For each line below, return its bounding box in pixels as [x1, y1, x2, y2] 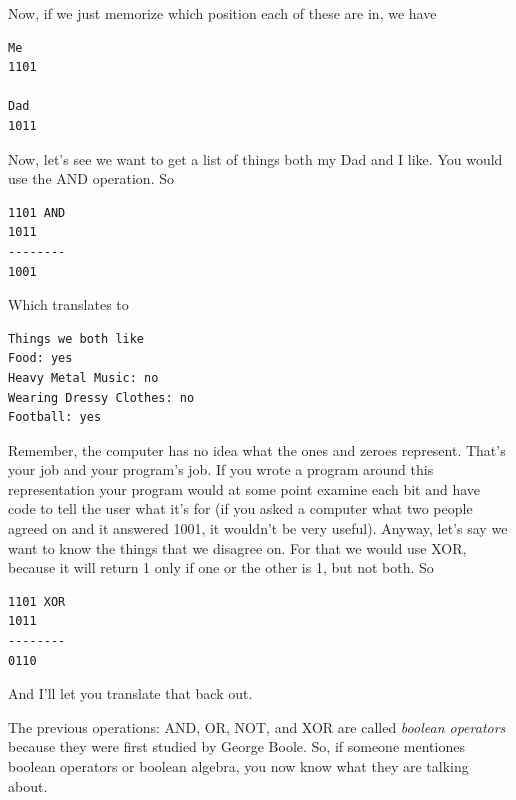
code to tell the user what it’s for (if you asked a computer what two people [8, 498, 473, 519]
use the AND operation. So [8, 168, 174, 189]
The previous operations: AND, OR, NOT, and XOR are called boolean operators [8, 716, 506, 737]
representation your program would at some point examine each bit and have [8, 478, 481, 499]
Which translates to [8, 294, 129, 315]
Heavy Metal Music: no [8, 370, 159, 385]
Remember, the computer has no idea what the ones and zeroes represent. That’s [8, 439, 506, 460]
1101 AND [8, 205, 66, 220]
